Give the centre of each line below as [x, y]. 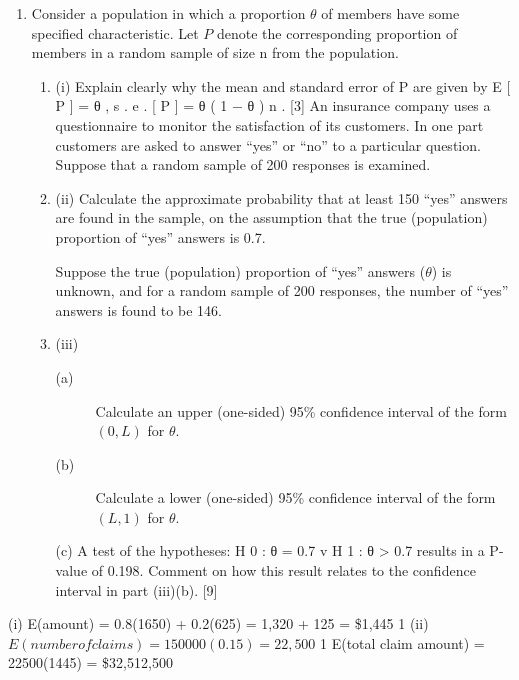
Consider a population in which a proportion [168, 13]
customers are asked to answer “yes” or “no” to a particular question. [268, 144]
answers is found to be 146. [138, 309]
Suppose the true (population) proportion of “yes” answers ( [240, 270]
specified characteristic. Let [115, 32]
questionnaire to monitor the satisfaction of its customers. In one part [269, 124]
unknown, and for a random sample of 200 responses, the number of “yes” [282, 290]
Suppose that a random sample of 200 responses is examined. [243, 164]
